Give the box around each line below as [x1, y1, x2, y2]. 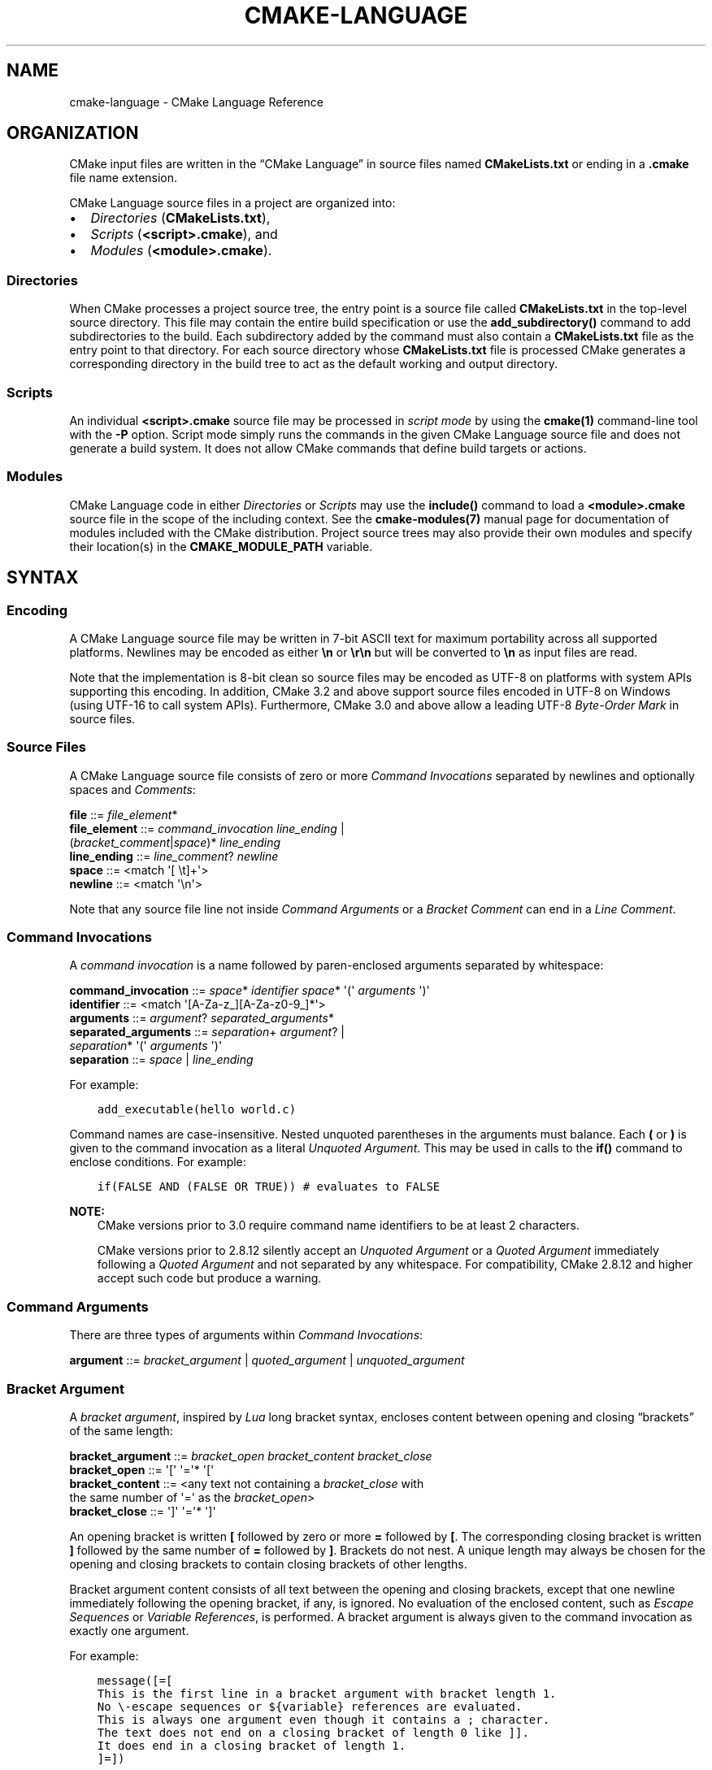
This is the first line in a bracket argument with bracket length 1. [97, 1686, 557, 1700]
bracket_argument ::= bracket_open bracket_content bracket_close [69, 1448, 432, 1463]
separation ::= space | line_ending [69, 1052, 254, 1067]
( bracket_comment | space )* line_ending [69, 835, 281, 849]
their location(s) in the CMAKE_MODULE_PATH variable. [69, 539, 373, 553]
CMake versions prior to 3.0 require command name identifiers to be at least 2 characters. [97, 1218, 580, 1233]
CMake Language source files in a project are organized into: [69, 196, 396, 210]
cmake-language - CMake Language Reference [69, 94, 323, 109]
